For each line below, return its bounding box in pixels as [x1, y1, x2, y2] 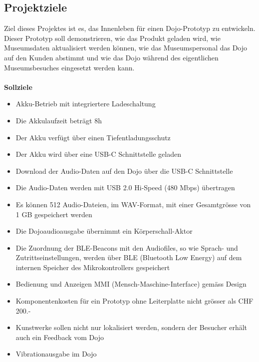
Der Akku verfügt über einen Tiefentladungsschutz [15, 132, 171, 142]
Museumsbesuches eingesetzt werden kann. [4, 62, 135, 72]
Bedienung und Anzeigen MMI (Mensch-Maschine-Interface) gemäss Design [15, 279, 247, 289]
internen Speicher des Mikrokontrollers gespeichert [15, 262, 170, 272]
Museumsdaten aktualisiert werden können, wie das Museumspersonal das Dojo [4, 42, 248, 53]
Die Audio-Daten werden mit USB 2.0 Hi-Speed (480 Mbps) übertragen [15, 182, 235, 193]
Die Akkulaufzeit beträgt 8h [15, 115, 102, 125]
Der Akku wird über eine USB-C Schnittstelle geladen [15, 149, 181, 159]
